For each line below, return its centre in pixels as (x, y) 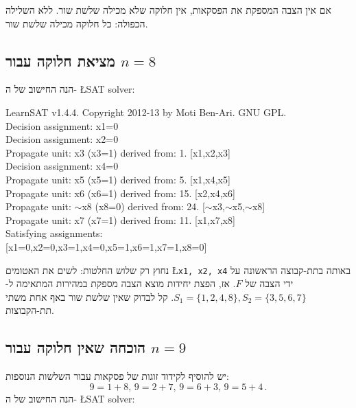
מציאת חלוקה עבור (60, 60)
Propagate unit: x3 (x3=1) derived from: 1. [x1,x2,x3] (118, 152)
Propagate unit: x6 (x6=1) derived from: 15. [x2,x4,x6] (120, 193)
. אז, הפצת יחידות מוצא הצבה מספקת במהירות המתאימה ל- (121, 283)
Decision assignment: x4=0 (62, 166)
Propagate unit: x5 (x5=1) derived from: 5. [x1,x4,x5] (118, 179)
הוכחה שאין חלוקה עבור (76, 347)
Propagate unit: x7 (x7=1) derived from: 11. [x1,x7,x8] (120, 219)
